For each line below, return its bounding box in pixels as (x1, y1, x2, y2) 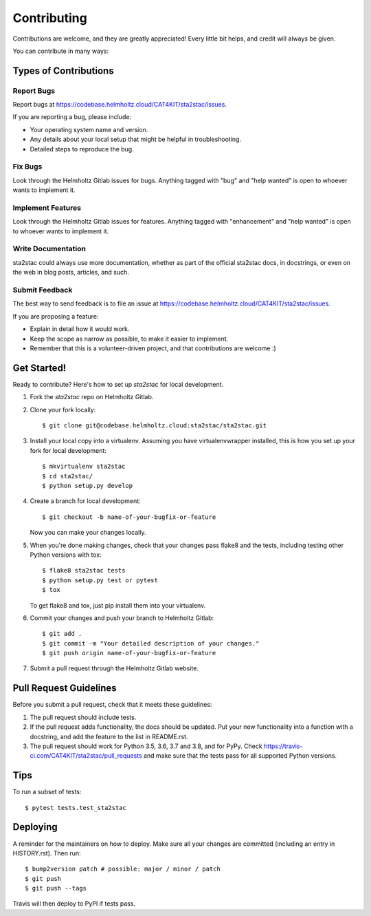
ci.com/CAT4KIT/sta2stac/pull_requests (30, 752, 142, 760)
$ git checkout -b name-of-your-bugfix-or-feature (42, 513, 216, 521)
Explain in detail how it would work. (30, 325, 130, 333)
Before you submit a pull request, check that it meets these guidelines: (12, 701, 212, 709)
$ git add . (42, 630, 82, 638)
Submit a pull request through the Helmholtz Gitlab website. (30, 664, 199, 672)
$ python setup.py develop (42, 482, 133, 489)
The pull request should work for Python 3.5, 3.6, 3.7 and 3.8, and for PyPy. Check (30, 742, 262, 750)
